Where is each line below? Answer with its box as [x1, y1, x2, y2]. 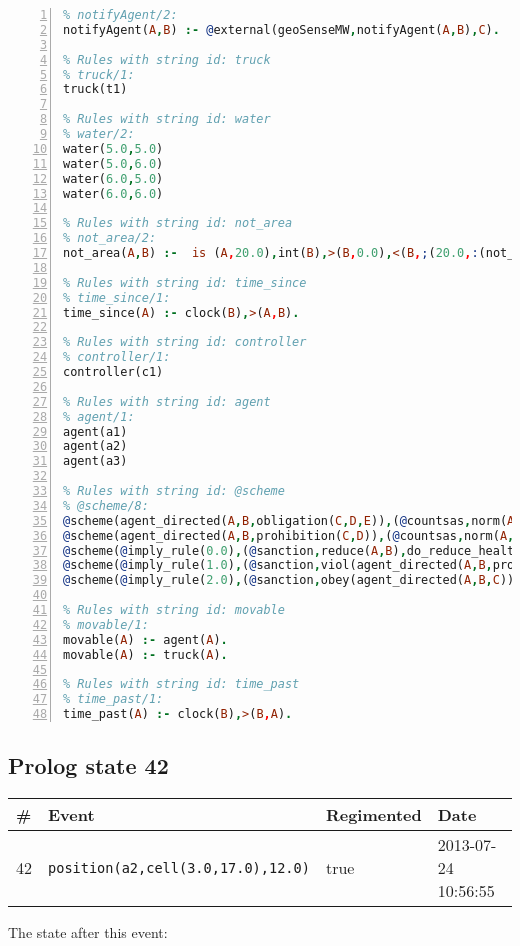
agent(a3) [63, 454, 128, 469]
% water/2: [63, 127, 135, 141]
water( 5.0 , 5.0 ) [63, 141, 164, 156]
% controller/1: [63, 350, 171, 365]
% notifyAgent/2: [63, 8, 178, 22]
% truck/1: [63, 67, 135, 82]
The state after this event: [8, 922, 168, 943]
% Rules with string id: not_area [63, 216, 293, 231]
